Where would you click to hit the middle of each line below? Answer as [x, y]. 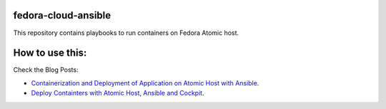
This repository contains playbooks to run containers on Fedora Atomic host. [126, 33]
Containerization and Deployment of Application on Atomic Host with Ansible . [145, 83]
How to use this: [50, 53]
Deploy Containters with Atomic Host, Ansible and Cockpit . [118, 93]
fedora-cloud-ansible [62, 15]
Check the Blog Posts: [46, 70]
